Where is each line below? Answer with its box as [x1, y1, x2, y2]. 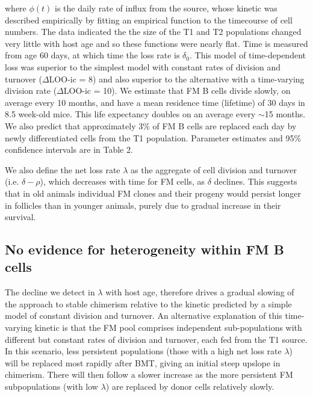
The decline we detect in [5, 286, 95, 298]
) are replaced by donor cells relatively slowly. [105, 380, 274, 393]
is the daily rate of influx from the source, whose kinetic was [55, 2, 277, 14]
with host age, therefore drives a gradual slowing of [105, 286, 294, 298]
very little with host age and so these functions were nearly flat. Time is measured [5, 37, 308, 49]
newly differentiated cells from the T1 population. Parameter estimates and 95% [5, 131, 302, 144]
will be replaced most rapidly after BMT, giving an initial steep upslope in [5, 356, 280, 369]
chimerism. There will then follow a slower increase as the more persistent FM [5, 368, 293, 381]
